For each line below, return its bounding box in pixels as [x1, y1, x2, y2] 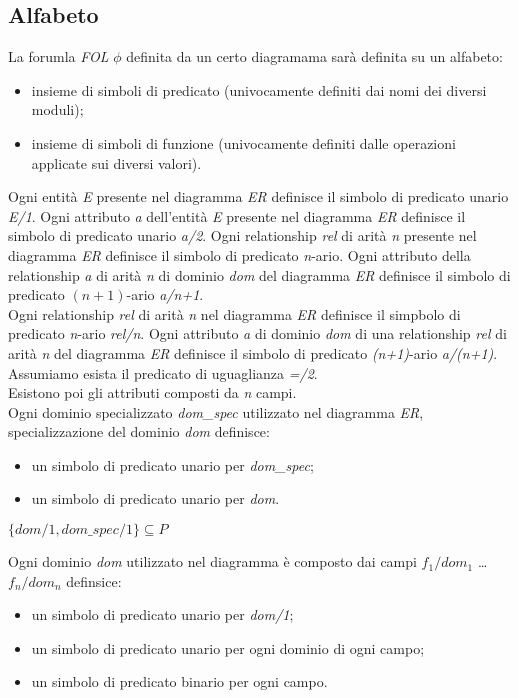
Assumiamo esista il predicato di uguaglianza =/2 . [8, 362, 318, 383]
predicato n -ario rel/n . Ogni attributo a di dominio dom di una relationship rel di [8, 323, 507, 344]
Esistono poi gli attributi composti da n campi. [8, 382, 297, 403]
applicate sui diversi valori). [31, 152, 202, 173]
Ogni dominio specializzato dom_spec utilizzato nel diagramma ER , [8, 401, 424, 422]
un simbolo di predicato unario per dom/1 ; [31, 604, 294, 625]
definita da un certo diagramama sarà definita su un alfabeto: [126, 46, 503, 67]
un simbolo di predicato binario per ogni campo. [31, 671, 328, 692]
